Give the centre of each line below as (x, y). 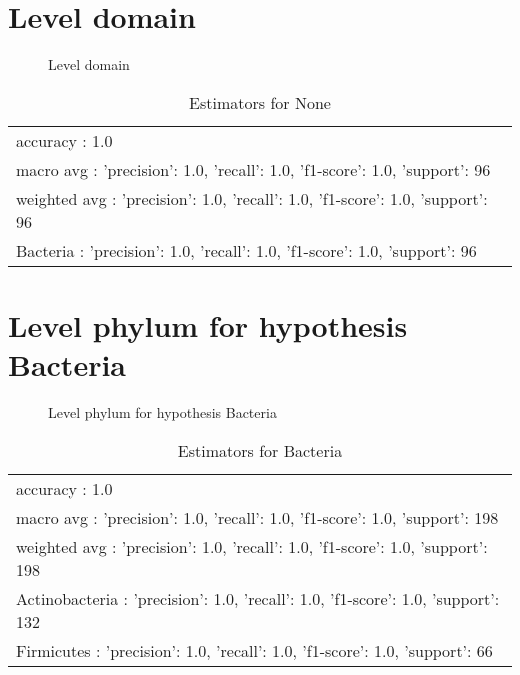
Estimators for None (260, 102)
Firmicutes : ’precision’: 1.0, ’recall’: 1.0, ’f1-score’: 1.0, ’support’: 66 (254, 650)
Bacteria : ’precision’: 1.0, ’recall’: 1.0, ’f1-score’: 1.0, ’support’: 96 (246, 250)
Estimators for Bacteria (260, 450)
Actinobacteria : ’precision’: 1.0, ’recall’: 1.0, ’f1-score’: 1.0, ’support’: (258, 598)
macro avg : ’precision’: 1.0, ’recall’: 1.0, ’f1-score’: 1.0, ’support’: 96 (253, 169)
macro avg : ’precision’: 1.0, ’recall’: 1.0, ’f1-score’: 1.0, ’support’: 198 (257, 517)
